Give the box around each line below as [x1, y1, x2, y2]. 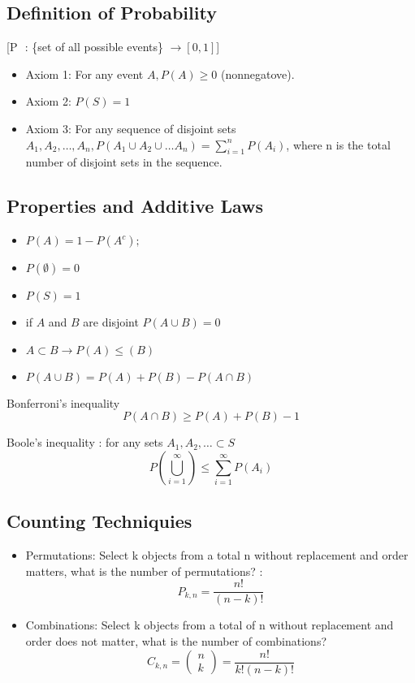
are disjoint [83, 313, 139, 331]
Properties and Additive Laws [6, 193, 263, 218]
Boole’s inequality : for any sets [6, 434, 163, 451]
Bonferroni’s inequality [6, 394, 120, 411]
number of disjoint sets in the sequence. [25, 153, 223, 171]
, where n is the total [286, 136, 391, 153]
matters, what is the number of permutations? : [25, 562, 263, 579]
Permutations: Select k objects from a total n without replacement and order [25, 547, 409, 564]
